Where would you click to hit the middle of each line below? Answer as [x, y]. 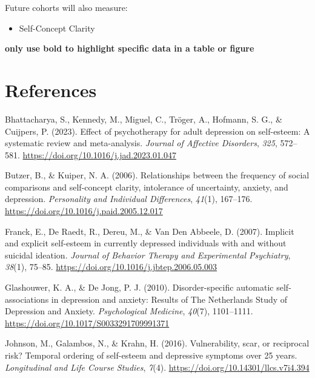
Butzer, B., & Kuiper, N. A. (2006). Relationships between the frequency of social [157, 175]
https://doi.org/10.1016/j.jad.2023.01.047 [99, 154]
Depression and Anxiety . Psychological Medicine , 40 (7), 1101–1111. [129, 311]
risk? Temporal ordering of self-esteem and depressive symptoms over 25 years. [151, 355]
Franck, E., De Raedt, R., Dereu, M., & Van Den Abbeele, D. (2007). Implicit [150, 231]
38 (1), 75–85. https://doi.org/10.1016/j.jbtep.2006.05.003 [111, 267]
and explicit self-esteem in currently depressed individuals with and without [146, 243]
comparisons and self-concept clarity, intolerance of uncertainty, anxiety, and [147, 187]
